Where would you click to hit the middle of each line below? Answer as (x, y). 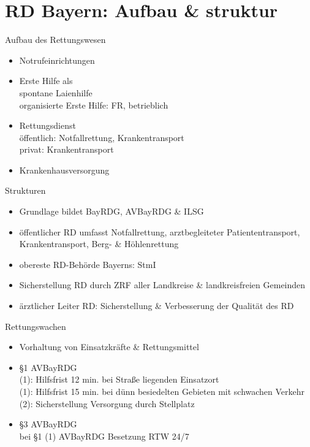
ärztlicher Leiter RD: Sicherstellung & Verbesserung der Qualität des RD (157, 306)
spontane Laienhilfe (56, 92)
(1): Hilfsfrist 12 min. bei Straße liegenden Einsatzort (119, 379)
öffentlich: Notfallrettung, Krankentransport (102, 137)
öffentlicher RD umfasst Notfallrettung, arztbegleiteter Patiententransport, (160, 231)
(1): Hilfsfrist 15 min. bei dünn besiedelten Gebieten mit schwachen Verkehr (162, 391)
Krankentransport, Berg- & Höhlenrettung (99, 244)
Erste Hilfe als (46, 81)
